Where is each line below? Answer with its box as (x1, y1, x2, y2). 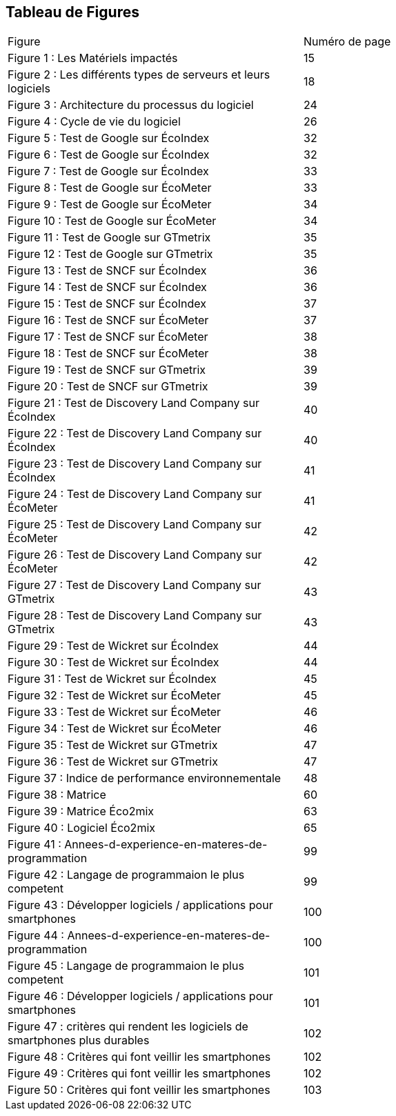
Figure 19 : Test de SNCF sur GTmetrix (8, 363, 206, 377)
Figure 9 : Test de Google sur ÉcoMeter (8, 197, 212, 212)
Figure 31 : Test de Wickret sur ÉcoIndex (8, 672, 217, 686)
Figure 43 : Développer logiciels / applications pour (8, 898, 273, 913)
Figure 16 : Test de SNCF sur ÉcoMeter (8, 313, 209, 328)
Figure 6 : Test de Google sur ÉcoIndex (8, 148, 210, 162)
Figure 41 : (8, 837, 61, 852)
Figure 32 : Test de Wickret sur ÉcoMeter (8, 688, 221, 703)
